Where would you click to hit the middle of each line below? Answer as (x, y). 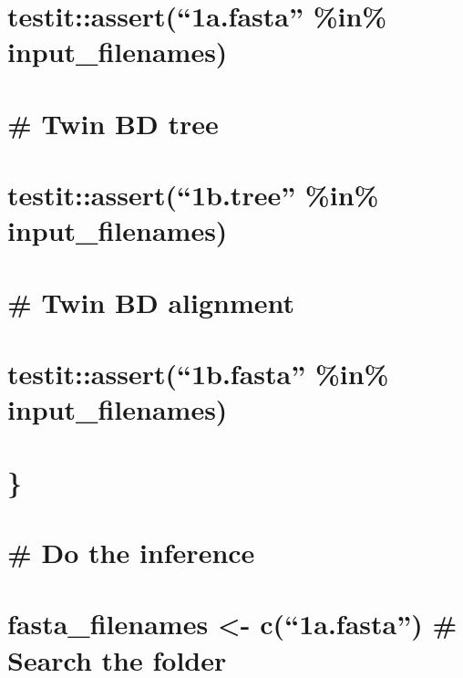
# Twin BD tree (113, 123)
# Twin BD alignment (151, 302)
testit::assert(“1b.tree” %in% (193, 195)
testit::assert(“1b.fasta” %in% (198, 374)
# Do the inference (131, 552)
